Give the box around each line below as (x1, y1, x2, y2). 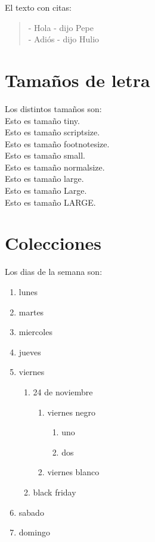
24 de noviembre (33, 385, 93, 398)
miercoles (18, 326, 52, 338)
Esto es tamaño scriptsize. (5, 126, 100, 138)
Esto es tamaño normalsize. (5, 160, 105, 173)
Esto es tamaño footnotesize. (5, 137, 110, 150)
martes (18, 305, 44, 318)
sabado (18, 506, 44, 518)
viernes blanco (47, 466, 100, 478)
